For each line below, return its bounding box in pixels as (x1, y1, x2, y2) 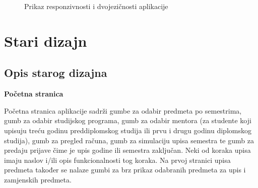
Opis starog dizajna (4, 65, 107, 80)
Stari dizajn (4, 30, 87, 51)
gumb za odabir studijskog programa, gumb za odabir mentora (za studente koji (4, 115, 251, 126)
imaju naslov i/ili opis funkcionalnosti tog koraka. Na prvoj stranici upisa (4, 154, 231, 165)
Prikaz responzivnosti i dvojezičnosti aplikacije (24, 1, 168, 11)
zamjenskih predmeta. (4, 174, 72, 184)
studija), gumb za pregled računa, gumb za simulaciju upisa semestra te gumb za (4, 135, 254, 145)
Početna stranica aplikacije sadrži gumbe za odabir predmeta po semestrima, (4, 105, 242, 116)
